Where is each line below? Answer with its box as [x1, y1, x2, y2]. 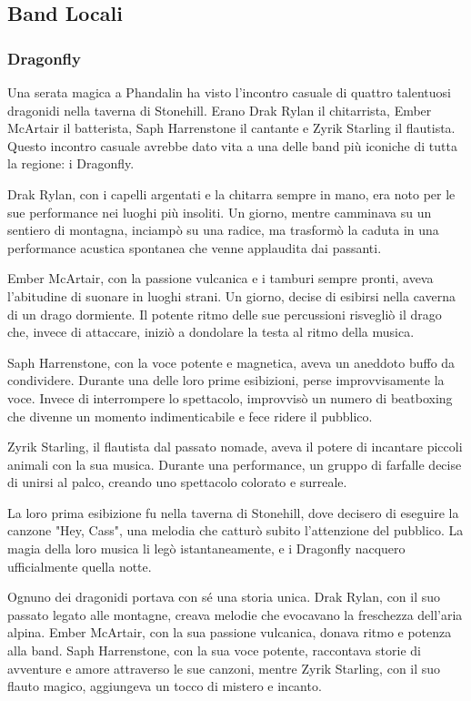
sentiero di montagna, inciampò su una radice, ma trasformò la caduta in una [7, 220, 439, 239]
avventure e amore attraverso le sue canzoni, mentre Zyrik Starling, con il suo [7, 658, 441, 677]
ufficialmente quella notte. [7, 556, 152, 575]
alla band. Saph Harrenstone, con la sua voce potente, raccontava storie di [7, 641, 421, 660]
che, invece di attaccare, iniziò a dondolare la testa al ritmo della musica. [7, 322, 415, 341]
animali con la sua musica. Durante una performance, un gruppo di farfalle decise [7, 454, 462, 473]
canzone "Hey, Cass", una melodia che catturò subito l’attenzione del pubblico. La [7, 521, 464, 540]
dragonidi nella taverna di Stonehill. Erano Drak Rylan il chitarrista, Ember [7, 100, 432, 119]
